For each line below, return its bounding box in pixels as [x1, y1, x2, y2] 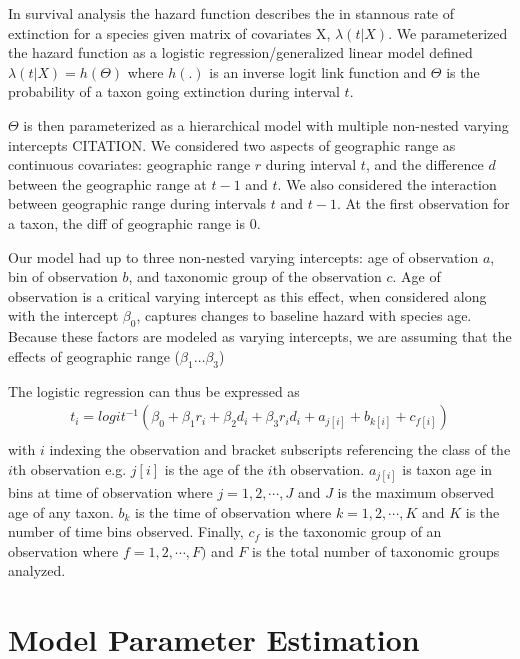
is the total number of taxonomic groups [252, 540, 500, 561]
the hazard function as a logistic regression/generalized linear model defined [8, 42, 473, 63]
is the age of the [164, 458, 264, 479]
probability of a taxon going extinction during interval [8, 81, 340, 102]
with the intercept [8, 305, 119, 326]
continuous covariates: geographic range [8, 154, 251, 175]
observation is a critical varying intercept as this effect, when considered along [8, 285, 487, 306]
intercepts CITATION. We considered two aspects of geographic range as [8, 134, 456, 155]
